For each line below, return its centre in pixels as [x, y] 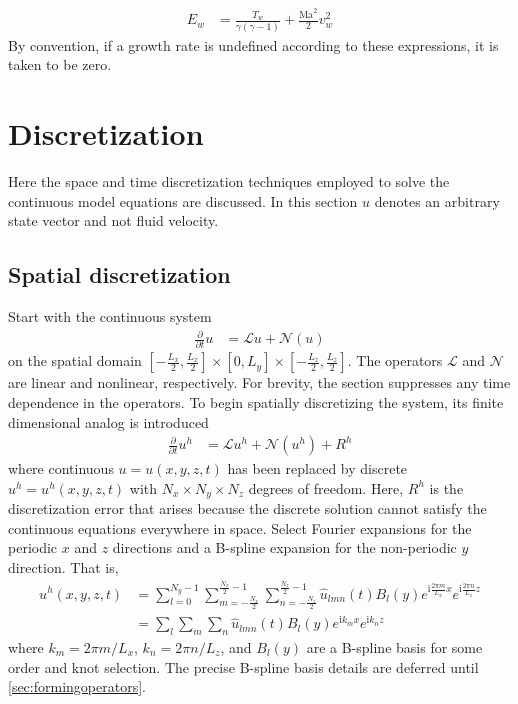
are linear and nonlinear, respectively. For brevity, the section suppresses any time [259, 382]
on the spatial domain [75, 360]
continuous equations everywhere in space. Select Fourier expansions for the [240, 527]
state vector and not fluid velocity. [113, 220]
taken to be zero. [60, 64]
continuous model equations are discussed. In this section [183, 200]
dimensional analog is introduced [108, 421]
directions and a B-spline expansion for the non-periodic [284, 547]
